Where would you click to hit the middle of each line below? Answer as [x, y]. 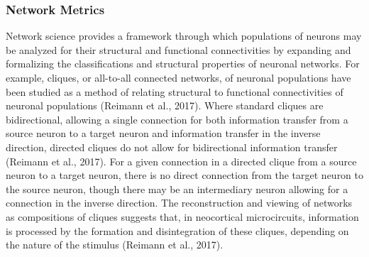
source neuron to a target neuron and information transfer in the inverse [163, 133]
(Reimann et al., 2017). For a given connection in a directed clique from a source [181, 161]
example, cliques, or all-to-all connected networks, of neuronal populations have [178, 77]
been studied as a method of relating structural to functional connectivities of [175, 91]
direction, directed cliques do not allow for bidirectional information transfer [172, 147]
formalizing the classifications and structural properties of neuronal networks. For [183, 64]
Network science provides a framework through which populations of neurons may [184, 36]
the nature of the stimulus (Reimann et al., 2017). [115, 245]
